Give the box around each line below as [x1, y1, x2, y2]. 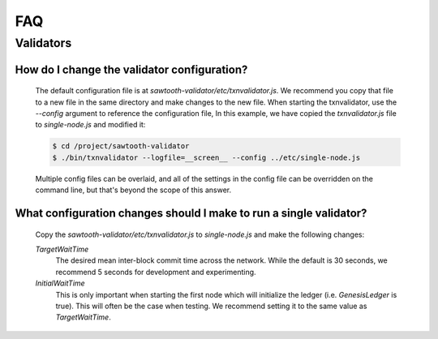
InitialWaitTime [35, 278, 85, 288]
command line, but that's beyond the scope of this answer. [35, 185, 231, 195]
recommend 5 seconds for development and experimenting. [55, 267, 256, 277]
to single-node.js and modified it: [35, 120, 146, 130]
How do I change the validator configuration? [15, 62, 248, 76]
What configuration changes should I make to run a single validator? [15, 206, 367, 220]
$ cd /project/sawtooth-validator [52, 142, 190, 151]
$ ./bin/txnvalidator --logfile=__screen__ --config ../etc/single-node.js [52, 152, 361, 162]
